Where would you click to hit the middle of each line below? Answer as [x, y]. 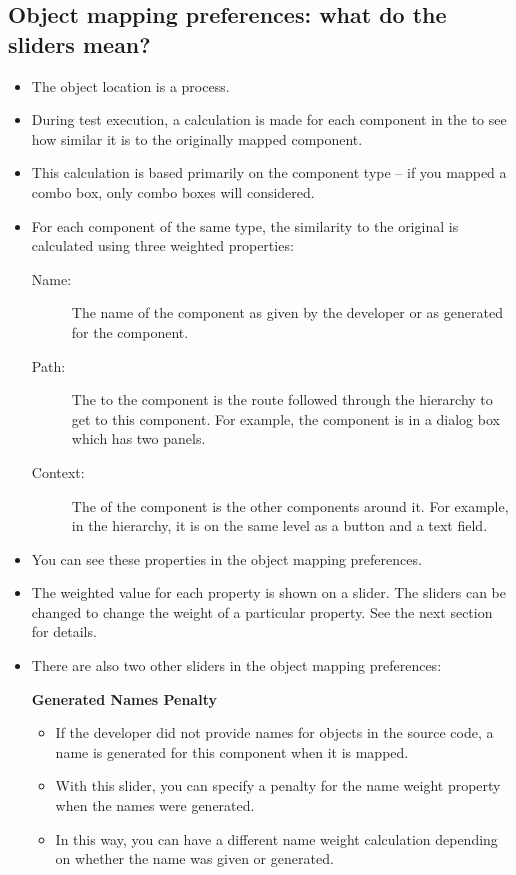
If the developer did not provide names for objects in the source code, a [274, 732]
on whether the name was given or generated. [194, 858]
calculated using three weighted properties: [162, 245]
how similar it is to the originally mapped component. [197, 138]
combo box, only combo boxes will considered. [173, 191]
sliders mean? [79, 43]
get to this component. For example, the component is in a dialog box [285, 418]
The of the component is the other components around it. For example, [290, 505]
